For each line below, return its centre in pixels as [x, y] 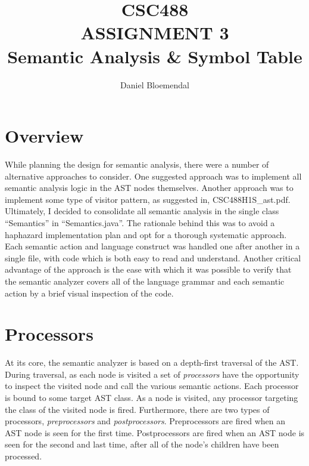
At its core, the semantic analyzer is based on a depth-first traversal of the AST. [152, 362]
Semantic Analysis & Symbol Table [155, 56]
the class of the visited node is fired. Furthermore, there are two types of [137, 409]
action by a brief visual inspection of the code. [89, 293]
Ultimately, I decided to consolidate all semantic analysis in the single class [142, 211]
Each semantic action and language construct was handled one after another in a [152, 246]
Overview [44, 136]
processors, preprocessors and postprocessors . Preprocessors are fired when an [145, 421]
